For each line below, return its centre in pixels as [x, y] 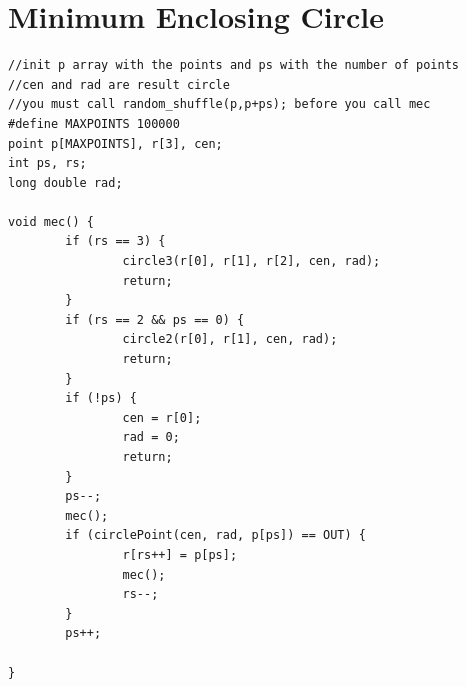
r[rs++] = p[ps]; [180, 554]
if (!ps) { [101, 398]
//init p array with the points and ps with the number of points [234, 65]
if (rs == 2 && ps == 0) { [155, 319]
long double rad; [65, 182]
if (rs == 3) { [115, 241]
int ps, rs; [47, 163]
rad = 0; [151, 437]
